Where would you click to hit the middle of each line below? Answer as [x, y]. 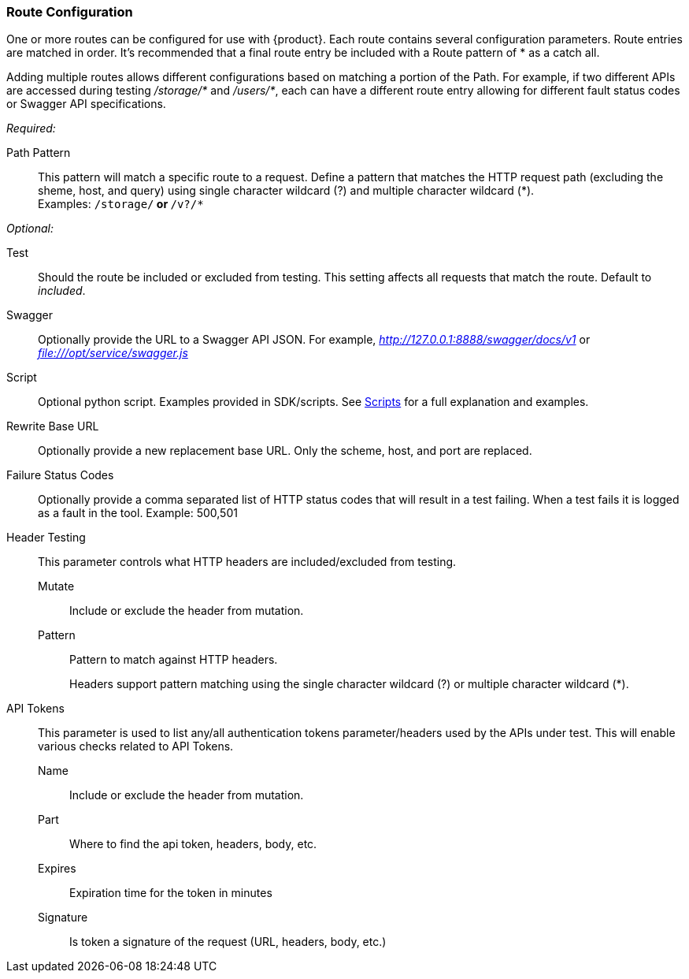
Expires [57, 869]
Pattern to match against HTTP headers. [174, 660]
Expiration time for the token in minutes [171, 893]
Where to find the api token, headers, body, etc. [193, 844]
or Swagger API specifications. [86, 104]
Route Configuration [70, 12]
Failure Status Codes [60, 475]
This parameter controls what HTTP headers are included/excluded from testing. [247, 562]
